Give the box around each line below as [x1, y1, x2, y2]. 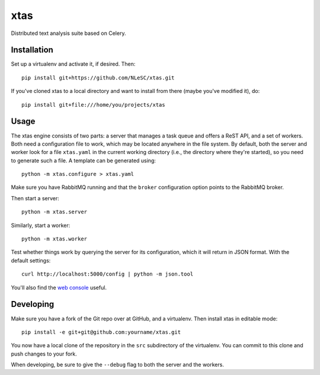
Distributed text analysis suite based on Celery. [11, 30, 126, 37]
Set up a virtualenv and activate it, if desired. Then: [11, 60, 136, 68]
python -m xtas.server [21, 209, 88, 216]
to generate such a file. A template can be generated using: [11, 157, 156, 164]
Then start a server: [11, 194, 59, 201]
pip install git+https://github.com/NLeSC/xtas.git [21, 74, 175, 81]
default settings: [11, 257, 51, 264]
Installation [11, 45, 53, 55]
